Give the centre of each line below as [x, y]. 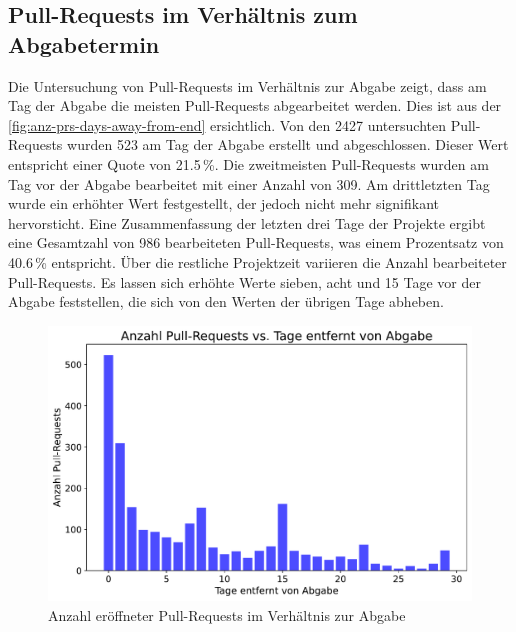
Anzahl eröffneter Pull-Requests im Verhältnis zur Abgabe [227, 614]
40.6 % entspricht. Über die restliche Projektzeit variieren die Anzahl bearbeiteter [257, 261]
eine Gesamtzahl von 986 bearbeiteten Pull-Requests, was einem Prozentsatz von [256, 242]
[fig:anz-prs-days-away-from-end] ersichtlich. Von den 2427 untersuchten [227, 124]
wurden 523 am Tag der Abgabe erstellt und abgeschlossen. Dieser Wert [288, 144]
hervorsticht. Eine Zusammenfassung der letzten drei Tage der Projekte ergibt [247, 222]
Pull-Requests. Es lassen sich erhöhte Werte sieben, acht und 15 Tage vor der [244, 281]
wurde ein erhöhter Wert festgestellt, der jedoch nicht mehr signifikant [223, 203]
